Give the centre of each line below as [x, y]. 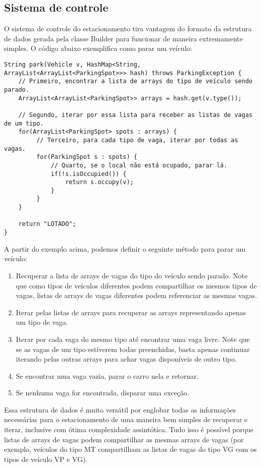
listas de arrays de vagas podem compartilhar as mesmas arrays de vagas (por [124, 439]
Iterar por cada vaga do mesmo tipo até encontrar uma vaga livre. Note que [133, 339]
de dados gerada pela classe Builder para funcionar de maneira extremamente [123, 38]
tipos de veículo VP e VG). [46, 459]
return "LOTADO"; [47, 224]
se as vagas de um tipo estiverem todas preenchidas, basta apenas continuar [133, 349]
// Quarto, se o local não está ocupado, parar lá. [139, 165]
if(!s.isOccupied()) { [89, 174]
